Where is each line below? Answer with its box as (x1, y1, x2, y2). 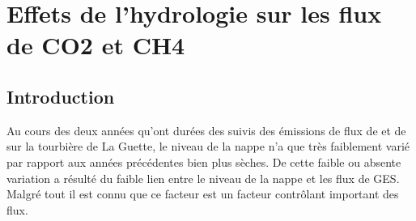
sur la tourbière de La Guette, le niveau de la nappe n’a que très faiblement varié (6, 138, 410, 155)
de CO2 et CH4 (6, 28, 185, 62)
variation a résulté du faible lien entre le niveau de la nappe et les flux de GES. (6, 169, 400, 186)
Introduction (6, 83, 115, 108)
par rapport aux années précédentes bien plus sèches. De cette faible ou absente (6, 153, 401, 170)
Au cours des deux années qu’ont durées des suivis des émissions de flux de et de (6, 121, 406, 138)
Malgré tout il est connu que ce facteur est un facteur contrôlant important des (6, 185, 399, 202)
